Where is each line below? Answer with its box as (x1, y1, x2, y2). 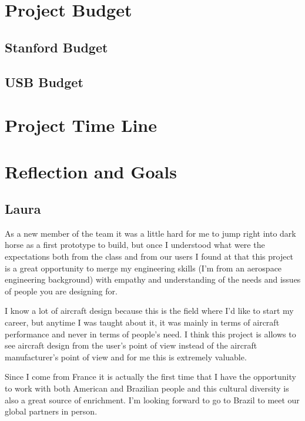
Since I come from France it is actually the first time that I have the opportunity (5, 370, 296, 383)
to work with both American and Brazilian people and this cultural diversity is (5, 382, 289, 395)
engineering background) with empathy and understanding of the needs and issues (5, 273, 301, 286)
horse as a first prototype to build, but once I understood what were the (5, 238, 265, 251)
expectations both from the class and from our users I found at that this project (5, 250, 294, 263)
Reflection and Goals (5, 159, 177, 183)
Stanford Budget (5, 38, 108, 56)
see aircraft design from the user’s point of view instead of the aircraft (5, 339, 257, 352)
